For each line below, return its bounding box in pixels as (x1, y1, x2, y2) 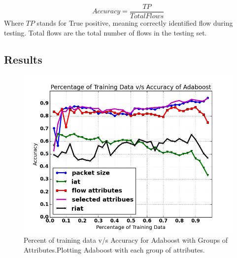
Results (4, 51, 42, 67)
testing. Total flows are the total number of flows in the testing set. (4, 27, 207, 37)
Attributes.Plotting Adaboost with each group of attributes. (24, 244, 205, 255)
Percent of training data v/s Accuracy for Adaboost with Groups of (24, 234, 228, 245)
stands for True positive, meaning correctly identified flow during (36, 18, 233, 28)
